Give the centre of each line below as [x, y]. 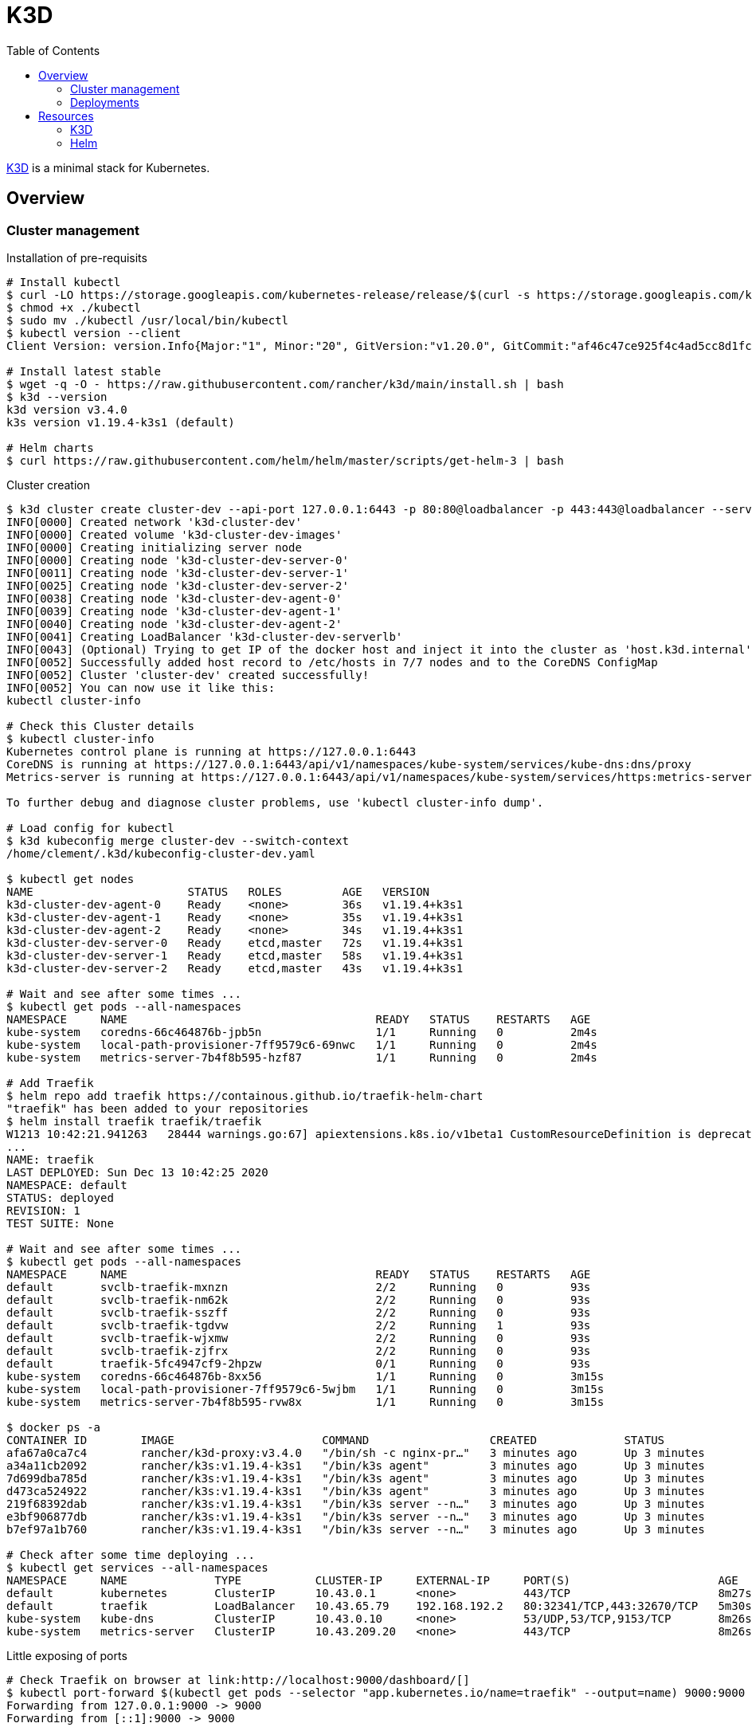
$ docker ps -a [54, 1427]
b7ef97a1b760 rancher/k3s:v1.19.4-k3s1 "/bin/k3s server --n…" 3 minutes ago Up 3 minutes [356, 1529]
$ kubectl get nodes [70, 879]
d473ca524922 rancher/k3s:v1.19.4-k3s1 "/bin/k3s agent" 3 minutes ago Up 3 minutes [356, 1491]
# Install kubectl [64, 282]
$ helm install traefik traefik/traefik [134, 1121]
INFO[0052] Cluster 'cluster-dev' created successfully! [188, 675]
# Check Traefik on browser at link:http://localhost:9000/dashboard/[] [238, 1680]
